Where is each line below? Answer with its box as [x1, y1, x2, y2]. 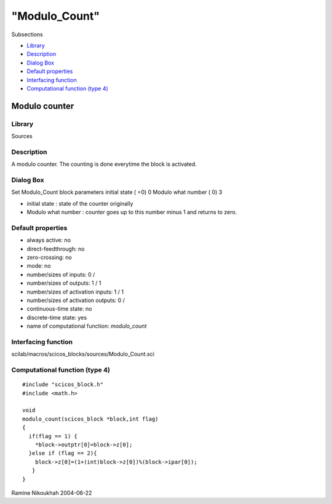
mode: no [26, 262, 52, 269]
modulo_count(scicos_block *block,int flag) [22, 415, 159, 422]
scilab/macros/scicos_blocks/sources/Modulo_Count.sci [11, 351, 155, 358]
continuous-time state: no [26, 305, 92, 312]
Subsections [11, 31, 43, 38]
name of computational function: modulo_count [26, 322, 147, 330]
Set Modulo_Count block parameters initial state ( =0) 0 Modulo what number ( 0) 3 [11, 188, 223, 196]
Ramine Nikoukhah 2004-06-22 [11, 489, 92, 497]
